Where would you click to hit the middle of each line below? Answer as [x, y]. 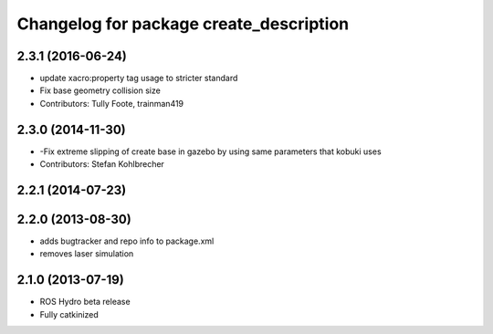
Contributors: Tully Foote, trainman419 [112, 103]
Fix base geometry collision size [100, 90]
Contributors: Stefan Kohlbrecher [102, 164]
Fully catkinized [69, 314]
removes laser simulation [87, 254]
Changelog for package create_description [183, 24]
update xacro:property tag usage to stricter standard [139, 78]
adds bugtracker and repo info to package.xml [127, 241]
